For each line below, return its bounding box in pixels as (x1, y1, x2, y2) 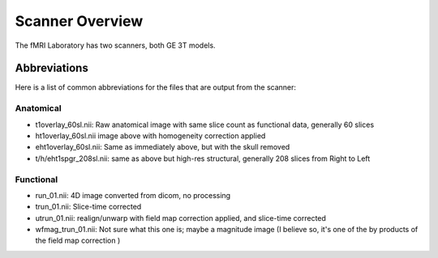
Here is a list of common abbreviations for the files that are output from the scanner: (15, 82, 296, 92)
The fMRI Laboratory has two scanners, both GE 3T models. (15, 40, 216, 50)
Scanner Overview (15, 12, 144, 30)
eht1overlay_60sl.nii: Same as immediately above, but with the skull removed (35, 142, 290, 152)
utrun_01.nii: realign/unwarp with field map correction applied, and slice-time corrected (35, 213, 326, 222)
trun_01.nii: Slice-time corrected (35, 202, 142, 212)
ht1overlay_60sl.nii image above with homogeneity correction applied (35, 130, 266, 141)
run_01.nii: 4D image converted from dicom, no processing (35, 190, 231, 200)
